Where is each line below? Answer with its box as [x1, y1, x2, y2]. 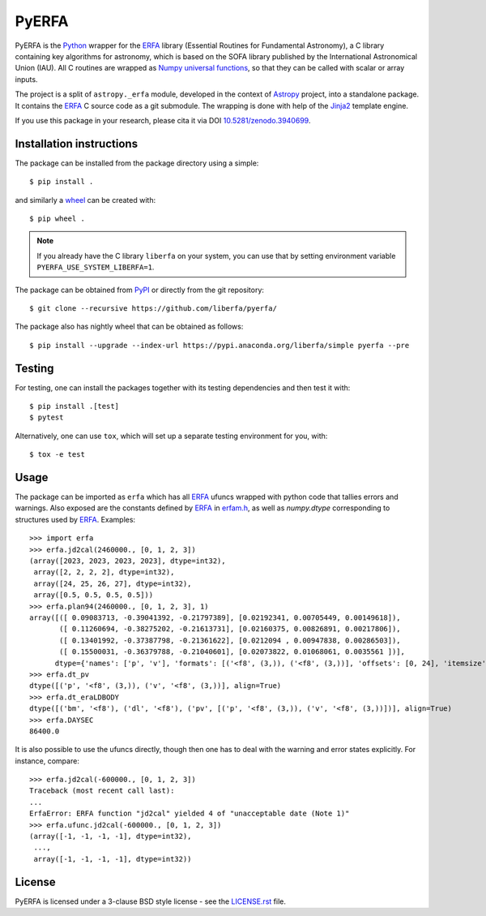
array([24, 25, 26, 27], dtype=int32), [33, 578, 192, 588]
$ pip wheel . [29, 213, 85, 223]
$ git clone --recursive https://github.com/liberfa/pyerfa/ [29, 303, 277, 312]
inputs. [15, 74, 38, 84]
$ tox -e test [29, 450, 85, 459]
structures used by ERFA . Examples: [15, 514, 136, 524]
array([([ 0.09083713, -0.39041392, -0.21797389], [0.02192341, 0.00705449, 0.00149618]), [29, 613, 401, 622]
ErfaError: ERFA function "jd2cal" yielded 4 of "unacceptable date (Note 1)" [29, 809, 350, 819]
